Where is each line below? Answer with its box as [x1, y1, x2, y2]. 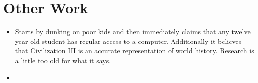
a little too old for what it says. [15, 55, 111, 65]
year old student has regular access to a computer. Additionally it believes [15, 36, 242, 46]
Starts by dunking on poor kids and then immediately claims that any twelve [15, 26, 251, 37]
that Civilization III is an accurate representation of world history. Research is [15, 45, 254, 56]
